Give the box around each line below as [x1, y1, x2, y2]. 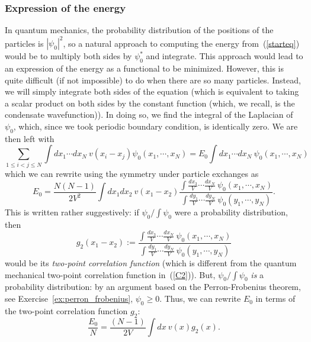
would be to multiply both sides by [5, 50, 132, 62]
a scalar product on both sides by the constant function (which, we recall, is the [5, 96, 295, 109]
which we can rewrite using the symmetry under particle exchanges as [5, 167, 259, 179]
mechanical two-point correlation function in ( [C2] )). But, [5, 268, 216, 280]
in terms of [255, 292, 296, 305]
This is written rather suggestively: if [5, 206, 139, 218]
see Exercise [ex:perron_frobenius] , [5, 292, 133, 305]
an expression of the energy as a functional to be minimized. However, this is [5, 62, 284, 75]
